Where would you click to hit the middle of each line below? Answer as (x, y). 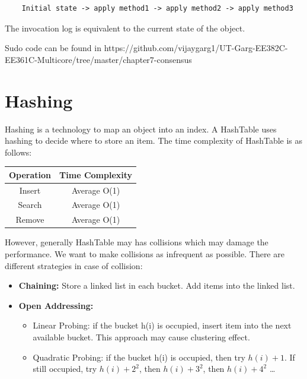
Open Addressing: (56, 305)
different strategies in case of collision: (74, 265)
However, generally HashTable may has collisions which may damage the (137, 242)
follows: (18, 152)
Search (30, 205)
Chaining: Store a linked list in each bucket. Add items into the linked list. (157, 285)
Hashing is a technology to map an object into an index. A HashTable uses (141, 129)
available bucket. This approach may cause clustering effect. (141, 337)
